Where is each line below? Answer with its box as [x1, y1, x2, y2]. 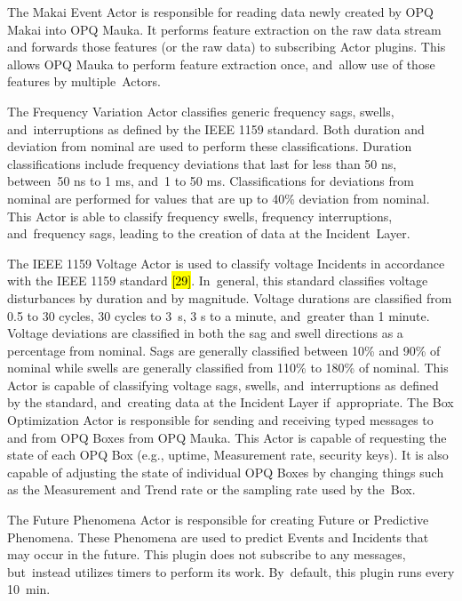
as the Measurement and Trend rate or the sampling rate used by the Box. [7, 480, 416, 499]
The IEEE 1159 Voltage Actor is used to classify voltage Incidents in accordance [7, 253, 445, 272]
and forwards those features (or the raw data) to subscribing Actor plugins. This [7, 37, 446, 56]
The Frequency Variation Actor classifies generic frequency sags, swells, [7, 101, 394, 120]
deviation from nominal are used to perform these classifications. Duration [7, 137, 412, 156]
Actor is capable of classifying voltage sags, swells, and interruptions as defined [7, 375, 439, 394]
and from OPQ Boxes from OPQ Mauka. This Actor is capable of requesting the [7, 428, 447, 446]
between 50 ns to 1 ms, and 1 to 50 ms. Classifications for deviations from [7, 172, 414, 190]
